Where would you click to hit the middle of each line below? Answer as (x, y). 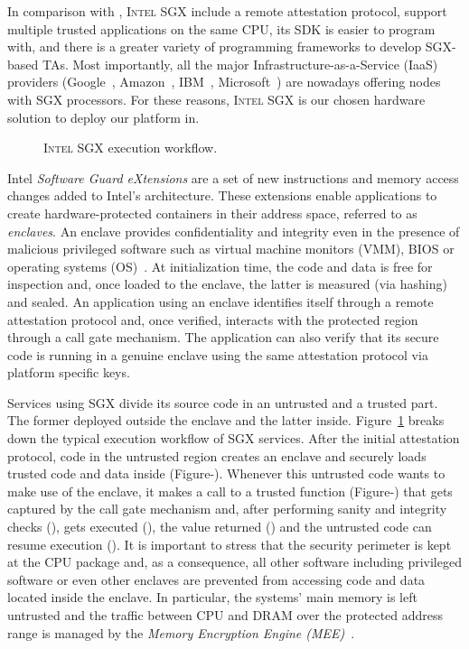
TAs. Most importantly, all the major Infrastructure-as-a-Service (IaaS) (240, 64)
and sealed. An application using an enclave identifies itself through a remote (220, 301)
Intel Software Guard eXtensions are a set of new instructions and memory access (233, 177)
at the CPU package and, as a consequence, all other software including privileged (234, 562)
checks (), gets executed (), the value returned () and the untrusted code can (220, 527)
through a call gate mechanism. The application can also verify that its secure (223, 337)
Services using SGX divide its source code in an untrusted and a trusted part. (223, 402)
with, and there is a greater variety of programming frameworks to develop (215, 46)
